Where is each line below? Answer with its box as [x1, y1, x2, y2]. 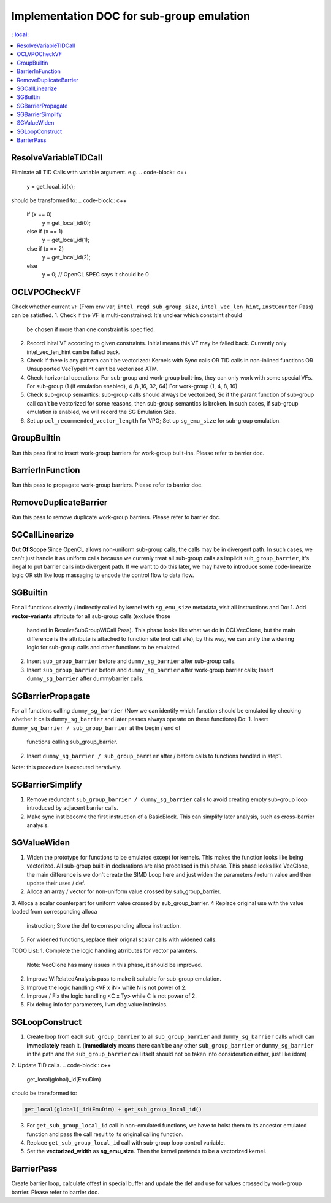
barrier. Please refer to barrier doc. [11, 1188, 99, 1196]
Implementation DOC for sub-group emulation [11, 9, 251, 23]
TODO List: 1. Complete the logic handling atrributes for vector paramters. [11, 947, 197, 955]
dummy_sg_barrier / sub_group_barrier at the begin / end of [11, 724, 181, 731]
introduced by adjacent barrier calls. [26, 804, 119, 812]
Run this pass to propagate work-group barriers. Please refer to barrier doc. [11, 481, 204, 488]
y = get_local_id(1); [42, 237, 90, 244]
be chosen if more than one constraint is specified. [26, 326, 156, 333]
